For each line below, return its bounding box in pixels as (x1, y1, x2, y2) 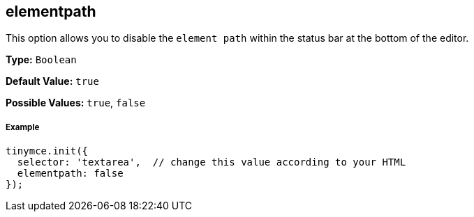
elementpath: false (17, 168, 124, 179)
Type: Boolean (6, 54, 77, 66)
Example (6, 122, 40, 132)
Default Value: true (6, 75, 99, 88)
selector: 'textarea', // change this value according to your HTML (17, 156, 406, 168)
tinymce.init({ (6, 145, 89, 157)
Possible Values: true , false (6, 97, 146, 109)
